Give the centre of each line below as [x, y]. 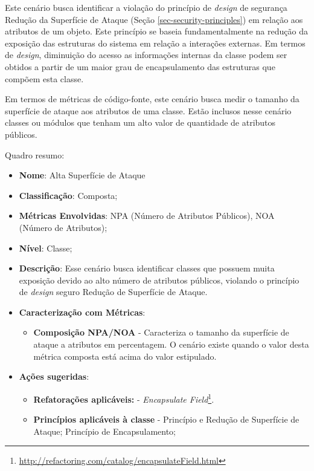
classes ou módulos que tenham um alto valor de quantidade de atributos [140, 122]
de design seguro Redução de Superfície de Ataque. [113, 292]
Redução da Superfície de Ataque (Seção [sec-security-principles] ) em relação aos [154, 19]
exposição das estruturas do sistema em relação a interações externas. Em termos [155, 43]
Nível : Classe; [46, 248]
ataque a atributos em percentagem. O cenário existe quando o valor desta [171, 344]
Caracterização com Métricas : [82, 312]
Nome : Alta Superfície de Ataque [82, 175]
